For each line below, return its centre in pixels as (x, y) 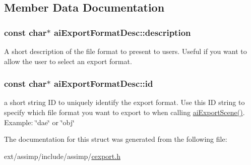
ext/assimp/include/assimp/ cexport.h (62, 156)
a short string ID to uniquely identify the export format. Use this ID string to (124, 102)
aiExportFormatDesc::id (103, 84)
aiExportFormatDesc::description (122, 32)
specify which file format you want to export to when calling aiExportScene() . (124, 112)
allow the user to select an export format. (68, 61)
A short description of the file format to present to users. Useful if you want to (126, 51)
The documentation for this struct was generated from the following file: (116, 139)
